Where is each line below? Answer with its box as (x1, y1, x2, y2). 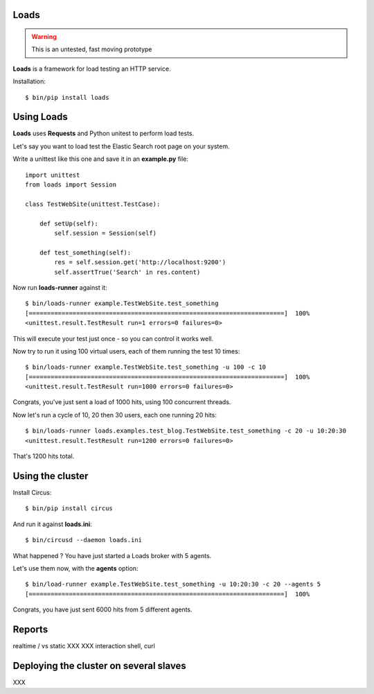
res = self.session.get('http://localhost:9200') (54, 259, 226, 266)
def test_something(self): (39, 248, 132, 257)
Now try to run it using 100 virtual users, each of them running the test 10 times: (12, 347, 240, 355)
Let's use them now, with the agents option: (12, 564, 139, 572)
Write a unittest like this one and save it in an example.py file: (12, 155, 188, 163)
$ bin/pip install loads (25, 94, 109, 101)
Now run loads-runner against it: (12, 283, 107, 291)
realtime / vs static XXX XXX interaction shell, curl (12, 641, 155, 650)
